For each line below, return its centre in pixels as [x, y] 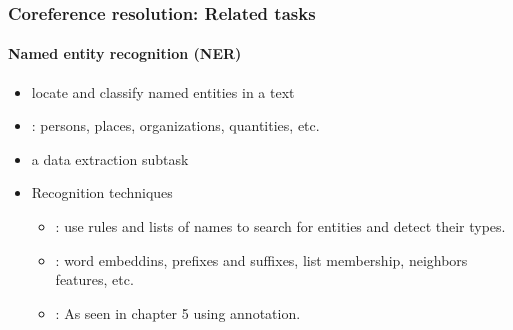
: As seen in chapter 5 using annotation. [178, 312]
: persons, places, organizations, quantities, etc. [175, 125]
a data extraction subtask [110, 158]
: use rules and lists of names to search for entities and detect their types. [280, 226]
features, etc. [94, 279]
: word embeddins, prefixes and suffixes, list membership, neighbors [261, 259]
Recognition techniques [102, 192]
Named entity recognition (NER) [125, 53]
